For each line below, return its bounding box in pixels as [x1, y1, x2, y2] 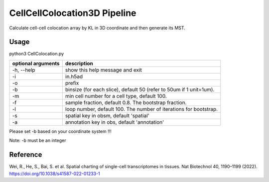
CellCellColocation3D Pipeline [9, 7, 136, 18]
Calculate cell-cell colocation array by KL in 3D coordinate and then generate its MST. [9, 25, 185, 31]
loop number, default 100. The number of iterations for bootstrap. [65, 105, 218, 112]
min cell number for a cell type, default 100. [65, 92, 167, 99]
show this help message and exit [65, 66, 142, 73]
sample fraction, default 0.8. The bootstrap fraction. [65, 99, 187, 106]
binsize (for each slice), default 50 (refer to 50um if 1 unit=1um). [65, 86, 215, 93]
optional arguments [12, 60, 60, 67]
